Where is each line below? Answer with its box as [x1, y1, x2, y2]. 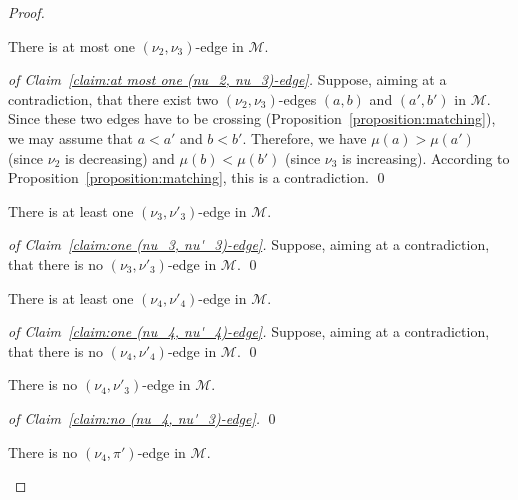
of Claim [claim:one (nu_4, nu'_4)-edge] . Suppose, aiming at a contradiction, [8, 321, 490, 342]
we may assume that [8, 127, 133, 148]
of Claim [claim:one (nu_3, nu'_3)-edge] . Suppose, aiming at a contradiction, [8, 234, 490, 255]
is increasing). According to [342, 147, 510, 168]
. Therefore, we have [242, 127, 367, 148]
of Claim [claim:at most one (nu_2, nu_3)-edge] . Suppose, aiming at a [8, 69, 447, 90]
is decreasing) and [65, 147, 175, 168]
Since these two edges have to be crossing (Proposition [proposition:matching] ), [8, 108, 496, 129]
